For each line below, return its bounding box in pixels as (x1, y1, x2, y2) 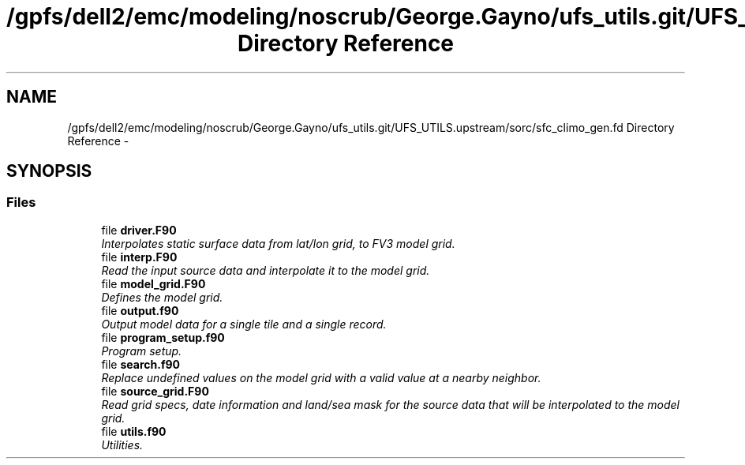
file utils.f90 (101, 424, 167, 438)
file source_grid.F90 (101, 384, 209, 398)
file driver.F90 (101, 223, 177, 237)
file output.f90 (101, 303, 179, 317)
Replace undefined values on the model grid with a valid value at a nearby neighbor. (101, 370, 541, 384)
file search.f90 (101, 357, 180, 371)
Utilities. (101, 437, 144, 452)
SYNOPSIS (6, 161, 92, 182)
